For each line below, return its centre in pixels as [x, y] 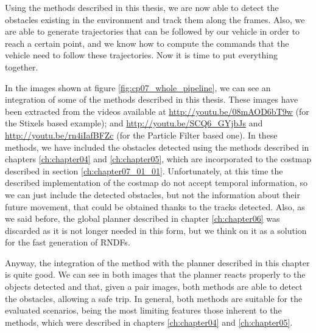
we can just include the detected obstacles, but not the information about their [153, 194]
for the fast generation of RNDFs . [68, 242]
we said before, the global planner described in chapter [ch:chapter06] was [142, 218]
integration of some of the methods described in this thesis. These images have [152, 99]
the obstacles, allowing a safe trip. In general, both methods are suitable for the [154, 298]
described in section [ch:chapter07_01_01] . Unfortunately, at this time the [144, 170]
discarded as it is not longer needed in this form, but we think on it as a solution [156, 230]
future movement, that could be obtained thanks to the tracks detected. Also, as [155, 206]
